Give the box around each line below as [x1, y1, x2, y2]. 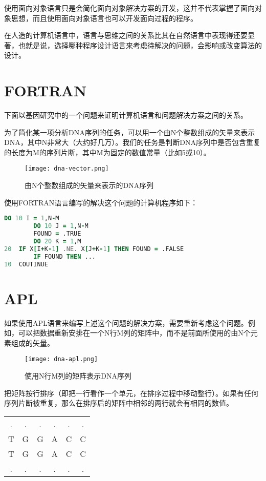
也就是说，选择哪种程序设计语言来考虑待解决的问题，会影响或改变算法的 [18, 39, 262, 50]
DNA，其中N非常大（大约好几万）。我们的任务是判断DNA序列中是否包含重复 [4, 137, 260, 148]
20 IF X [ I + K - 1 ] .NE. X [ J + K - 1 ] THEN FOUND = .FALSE [4, 245, 184, 253]
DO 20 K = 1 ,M [33, 237, 81, 245]
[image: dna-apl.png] [25, 355, 98, 363]
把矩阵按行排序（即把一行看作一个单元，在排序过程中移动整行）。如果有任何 [4, 387, 258, 398]
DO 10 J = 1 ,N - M [33, 222, 88, 230]
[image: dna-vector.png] [25, 165, 109, 173]
